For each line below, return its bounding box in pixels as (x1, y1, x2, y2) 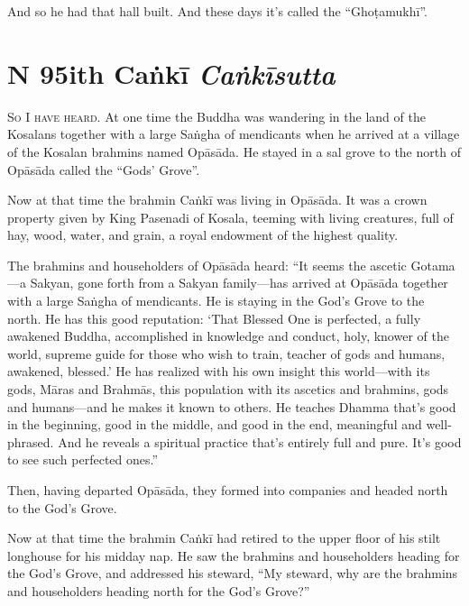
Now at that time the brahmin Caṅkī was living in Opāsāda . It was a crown (7, 190, 428, 209)
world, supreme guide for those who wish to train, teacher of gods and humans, (7, 344, 446, 363)
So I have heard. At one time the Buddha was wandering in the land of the (7, 106, 426, 125)
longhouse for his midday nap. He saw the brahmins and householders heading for (7, 546, 460, 565)
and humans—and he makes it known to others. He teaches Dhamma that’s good (7, 397, 456, 416)
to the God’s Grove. (7, 498, 117, 517)
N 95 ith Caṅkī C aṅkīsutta (7, 54, 336, 92)
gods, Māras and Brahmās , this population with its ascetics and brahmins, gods (7, 380, 449, 399)
